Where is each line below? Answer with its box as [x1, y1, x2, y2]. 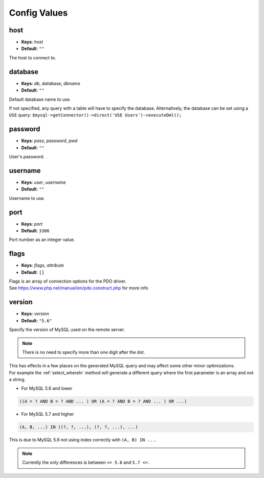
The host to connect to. [9, 54, 56, 61]
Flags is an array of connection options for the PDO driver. [9, 278, 127, 284]
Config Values [9, 7, 68, 18]
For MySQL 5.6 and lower [21, 385, 73, 391]
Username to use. [9, 195, 45, 201]
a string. [9, 377, 26, 382]
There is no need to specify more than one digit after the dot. [22, 349, 145, 355]
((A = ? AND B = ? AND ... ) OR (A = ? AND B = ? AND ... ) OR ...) [19, 399, 187, 404]
